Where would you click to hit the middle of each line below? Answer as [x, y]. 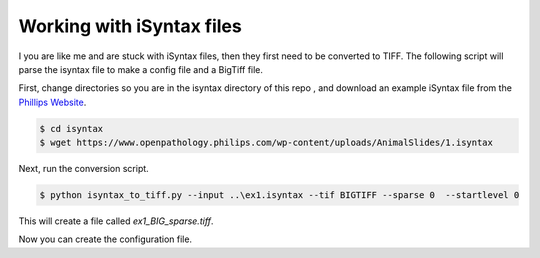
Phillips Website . [52, 102]
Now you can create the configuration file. [105, 239]
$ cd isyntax [71, 128]
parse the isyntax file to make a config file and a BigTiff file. [141, 69]
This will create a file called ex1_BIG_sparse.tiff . [116, 221]
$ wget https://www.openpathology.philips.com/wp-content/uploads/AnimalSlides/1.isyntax [266, 143]
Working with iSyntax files [130, 26]
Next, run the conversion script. [83, 169]
